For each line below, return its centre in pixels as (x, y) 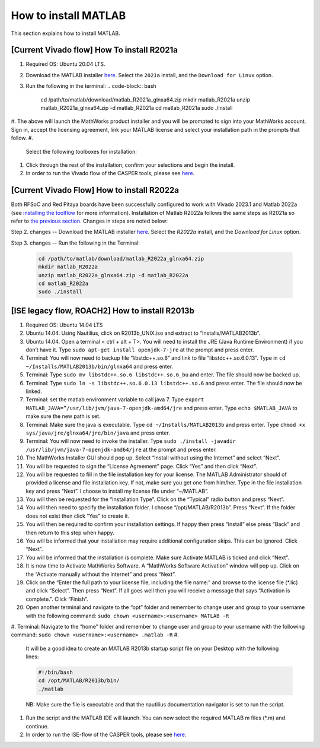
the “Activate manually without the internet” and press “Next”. (101, 574)
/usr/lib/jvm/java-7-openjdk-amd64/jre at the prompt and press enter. (121, 449)
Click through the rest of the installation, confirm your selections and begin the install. (130, 165)
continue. (37, 726)
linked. (34, 391)
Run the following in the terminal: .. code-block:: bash (91, 86)
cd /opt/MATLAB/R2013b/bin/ (79, 681)
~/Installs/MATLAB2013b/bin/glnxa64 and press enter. (100, 366)
